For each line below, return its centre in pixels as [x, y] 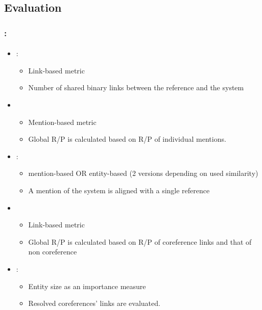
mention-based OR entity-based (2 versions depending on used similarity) [143, 173]
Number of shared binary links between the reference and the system [136, 87]
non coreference [53, 252]
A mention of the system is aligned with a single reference [119, 190]
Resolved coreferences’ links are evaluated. [94, 303]
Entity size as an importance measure [87, 286]
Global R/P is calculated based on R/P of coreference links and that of [140, 241]
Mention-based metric [62, 122]
